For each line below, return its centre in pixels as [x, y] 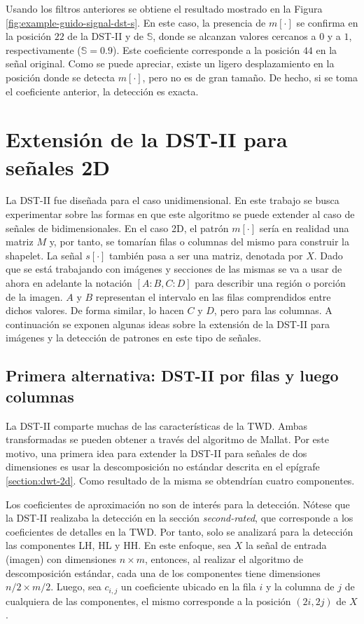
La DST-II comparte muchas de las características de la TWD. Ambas [157, 425]
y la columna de [300, 586]
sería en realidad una [304, 228]
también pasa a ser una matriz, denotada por [206, 255]
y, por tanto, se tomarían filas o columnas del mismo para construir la [199, 242]
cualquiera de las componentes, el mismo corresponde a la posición [148, 601]
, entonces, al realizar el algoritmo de [224, 558]
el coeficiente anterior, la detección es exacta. [102, 91]
